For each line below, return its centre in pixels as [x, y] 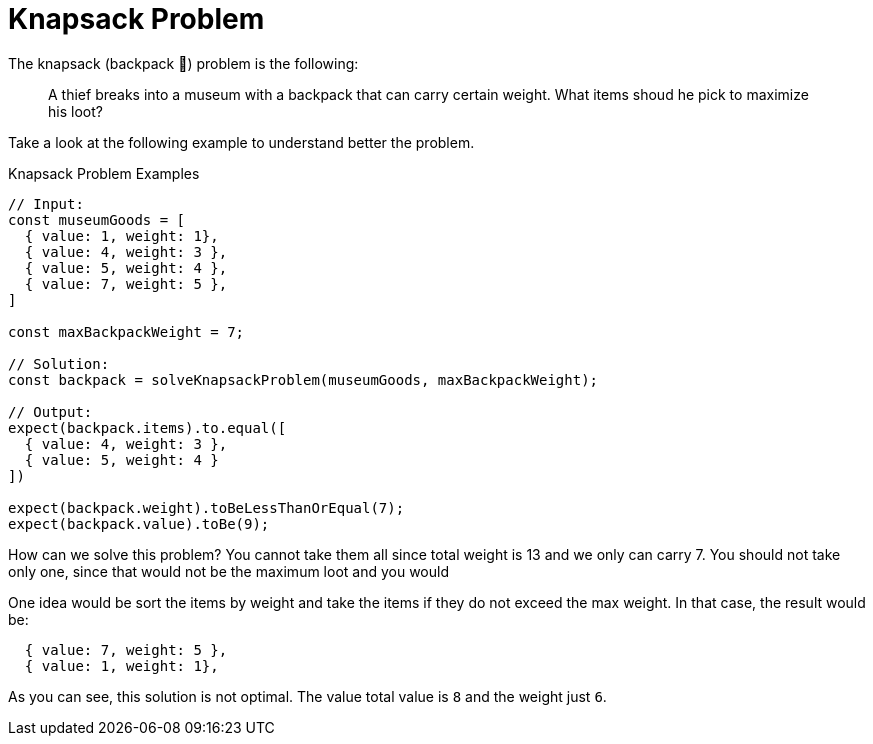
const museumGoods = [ [97, 219]
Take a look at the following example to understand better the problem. [241, 142]
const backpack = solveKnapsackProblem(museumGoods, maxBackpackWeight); [303, 379]
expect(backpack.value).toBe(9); [139, 523]
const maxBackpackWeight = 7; [126, 331]
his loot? [75, 111]
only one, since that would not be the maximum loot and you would [228, 571]
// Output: [50, 411]
